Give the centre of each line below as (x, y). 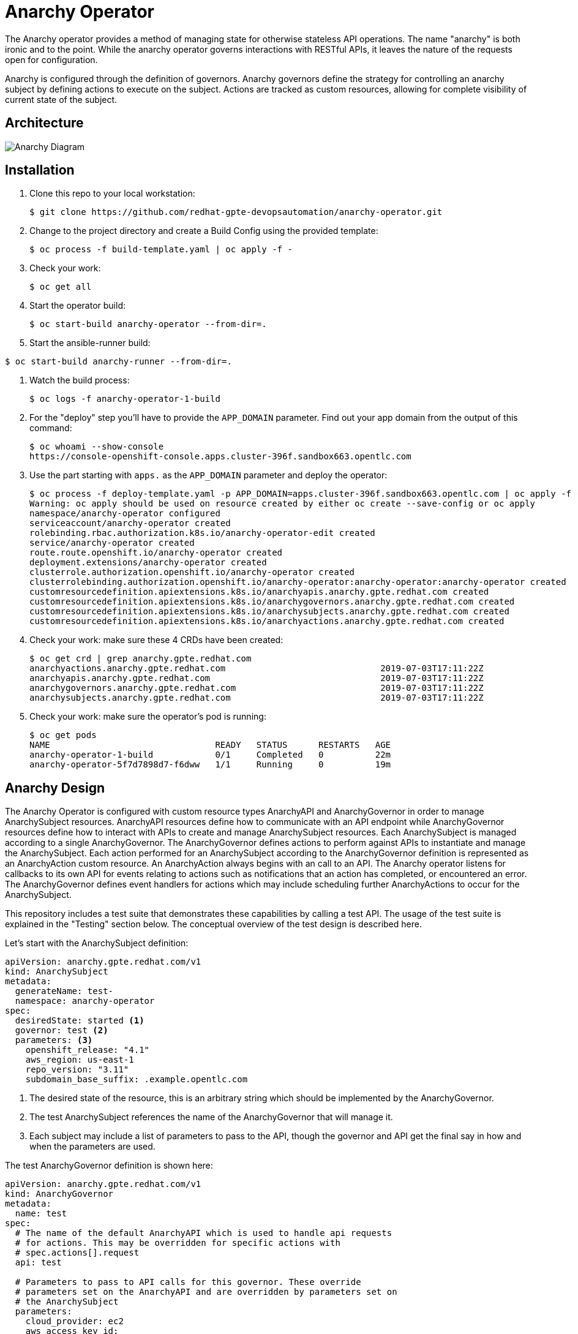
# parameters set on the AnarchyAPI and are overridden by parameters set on (206, 1292)
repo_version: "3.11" (77, 1070)
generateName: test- (64, 991)
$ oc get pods (63, 735)
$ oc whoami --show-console (97, 447)
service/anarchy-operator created (112, 543)
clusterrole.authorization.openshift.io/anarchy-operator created (192, 572)
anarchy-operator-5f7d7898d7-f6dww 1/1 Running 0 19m (210, 765)
